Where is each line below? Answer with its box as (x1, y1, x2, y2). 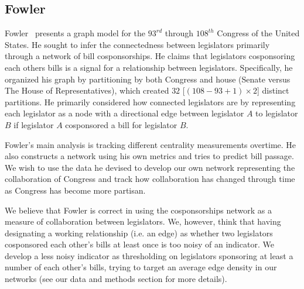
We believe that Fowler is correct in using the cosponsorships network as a (5, 204, 272, 216)
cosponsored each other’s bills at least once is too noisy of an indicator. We (5, 238, 274, 250)
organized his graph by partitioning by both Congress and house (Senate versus (5, 73, 291, 85)
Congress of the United (217, 27, 300, 39)
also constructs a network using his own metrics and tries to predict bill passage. (5, 150, 294, 162)
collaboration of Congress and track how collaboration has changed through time (5, 173, 295, 185)
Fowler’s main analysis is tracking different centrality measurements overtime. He (5, 138, 296, 150)
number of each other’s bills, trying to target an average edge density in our (5, 261, 277, 273)
